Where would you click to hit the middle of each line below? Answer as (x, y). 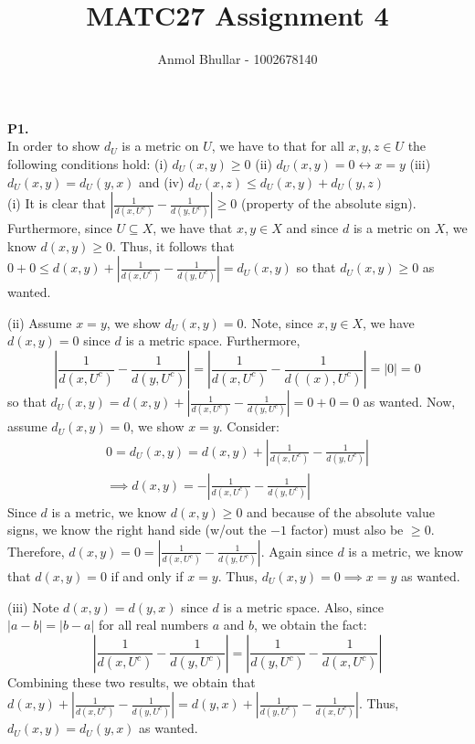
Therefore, (36, 551)
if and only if (147, 575)
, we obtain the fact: (310, 625)
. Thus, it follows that (174, 245)
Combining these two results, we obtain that (132, 681)
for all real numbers (153, 625)
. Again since (297, 551)
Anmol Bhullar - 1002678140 (237, 59)
